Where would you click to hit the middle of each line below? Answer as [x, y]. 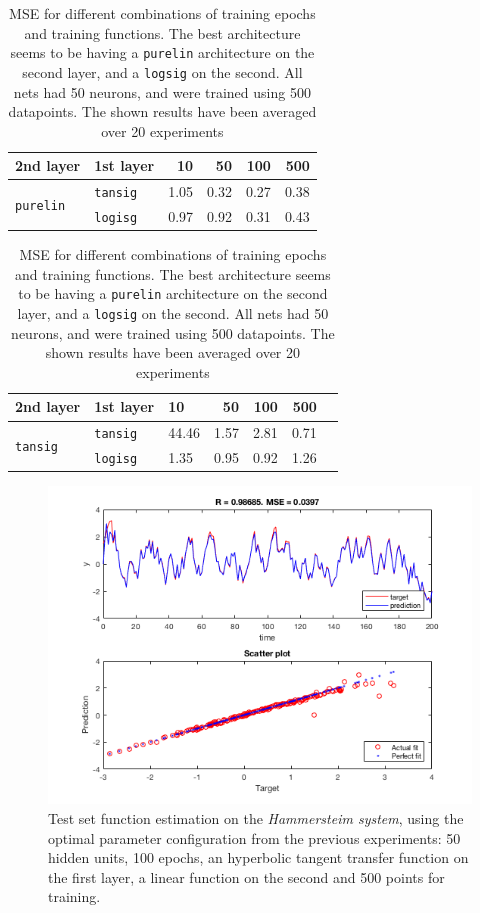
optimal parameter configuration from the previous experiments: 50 [254, 837]
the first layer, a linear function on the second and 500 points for [246, 876]
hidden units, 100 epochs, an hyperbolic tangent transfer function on [258, 857]
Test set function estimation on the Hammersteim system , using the [256, 817]
